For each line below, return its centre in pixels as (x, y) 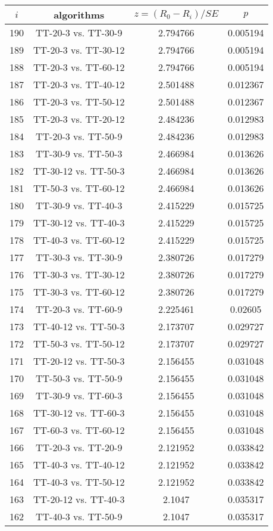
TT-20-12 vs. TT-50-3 (79, 361)
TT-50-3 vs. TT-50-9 (79, 378)
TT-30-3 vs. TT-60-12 (79, 292)
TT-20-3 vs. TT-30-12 (79, 50)
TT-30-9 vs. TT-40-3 (79, 205)
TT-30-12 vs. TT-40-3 (79, 223)
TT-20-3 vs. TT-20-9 (79, 447)
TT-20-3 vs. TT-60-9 (79, 309)
